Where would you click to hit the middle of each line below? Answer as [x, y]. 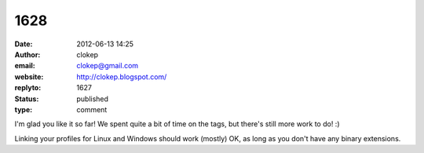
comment [92, 109]
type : [24, 109]
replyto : [28, 88]
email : [25, 66]
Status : [27, 99]
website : [29, 76]
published [93, 99]
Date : [24, 44]
